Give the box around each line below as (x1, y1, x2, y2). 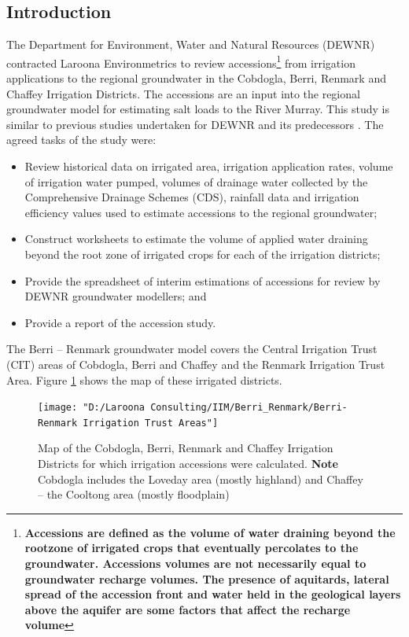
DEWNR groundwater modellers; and (24, 288, 207, 304)
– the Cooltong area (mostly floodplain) (38, 486, 230, 503)
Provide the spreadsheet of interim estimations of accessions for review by (24, 272, 381, 289)
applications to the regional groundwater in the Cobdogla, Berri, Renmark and (6, 70, 386, 87)
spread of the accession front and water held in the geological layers (24, 586, 401, 602)
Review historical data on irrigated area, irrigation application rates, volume (24, 158, 393, 175)
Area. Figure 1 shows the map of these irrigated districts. (6, 371, 282, 388)
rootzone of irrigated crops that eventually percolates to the (24, 539, 359, 556)
